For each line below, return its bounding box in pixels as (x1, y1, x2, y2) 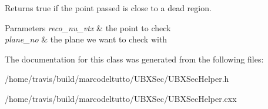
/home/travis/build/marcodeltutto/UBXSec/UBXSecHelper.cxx (5, 92, 237, 104)
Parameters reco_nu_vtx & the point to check (5, 21, 171, 34)
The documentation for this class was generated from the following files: (5, 52, 264, 65)
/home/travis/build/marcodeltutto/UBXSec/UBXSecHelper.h (5, 72, 229, 85)
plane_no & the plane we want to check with (5, 33, 168, 45)
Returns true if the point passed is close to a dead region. (5, 2, 212, 14)
